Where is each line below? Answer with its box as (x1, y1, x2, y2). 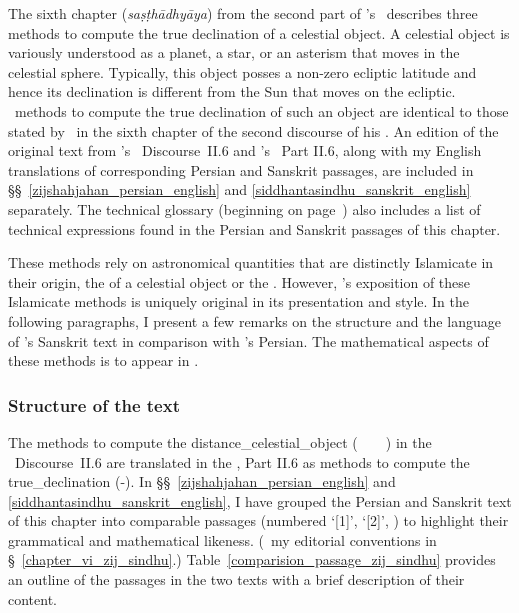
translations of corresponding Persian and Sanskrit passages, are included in (8, 159, 474, 180)
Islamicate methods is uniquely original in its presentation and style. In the (8, 291, 469, 312)
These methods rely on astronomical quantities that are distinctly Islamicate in (8, 252, 494, 273)
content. (8, 588, 57, 609)
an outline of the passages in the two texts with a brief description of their (8, 569, 465, 590)
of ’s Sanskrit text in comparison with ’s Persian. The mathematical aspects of (8, 330, 489, 351)
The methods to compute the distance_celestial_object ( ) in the (8, 431, 432, 452)
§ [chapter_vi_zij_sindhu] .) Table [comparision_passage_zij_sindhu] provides (8, 549, 496, 570)
